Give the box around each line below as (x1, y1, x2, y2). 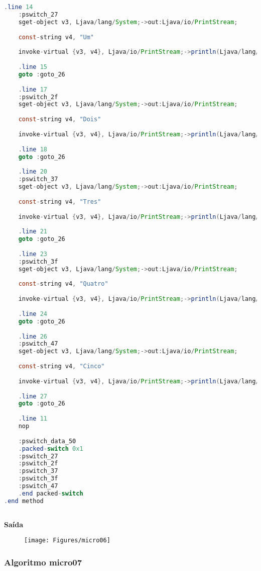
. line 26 (18, 333, 47, 340)
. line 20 (18, 168, 47, 176)
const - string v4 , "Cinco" (18, 363, 105, 370)
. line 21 (18, 228, 47, 235)
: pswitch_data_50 (18, 437, 76, 445)
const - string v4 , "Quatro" (18, 280, 108, 288)
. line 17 (18, 86, 47, 93)
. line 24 (18, 310, 47, 317)
